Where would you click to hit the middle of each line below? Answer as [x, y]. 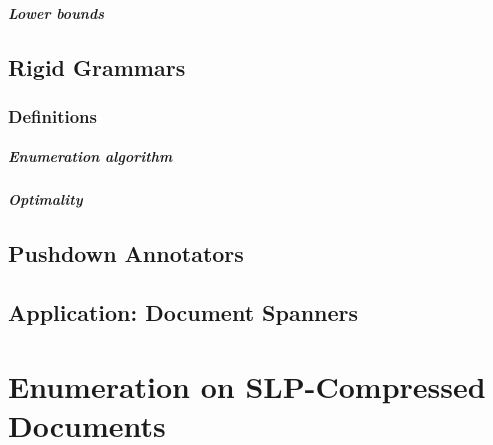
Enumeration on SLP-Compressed [247, 385]
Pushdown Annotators [126, 253]
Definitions [52, 115]
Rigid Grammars [97, 66]
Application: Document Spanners [183, 312]
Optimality [45, 199]
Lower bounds [56, 12]
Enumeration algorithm [90, 156]
